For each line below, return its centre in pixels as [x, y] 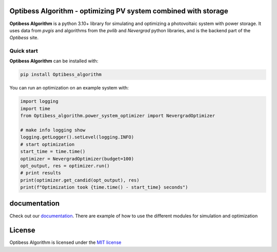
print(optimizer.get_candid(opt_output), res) [80, 180]
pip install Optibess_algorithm [61, 75]
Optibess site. [24, 38]
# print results [41, 173]
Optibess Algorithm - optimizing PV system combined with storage [119, 11]
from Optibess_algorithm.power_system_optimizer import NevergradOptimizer [118, 116]
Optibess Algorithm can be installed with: [54, 61]
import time [35, 108]
